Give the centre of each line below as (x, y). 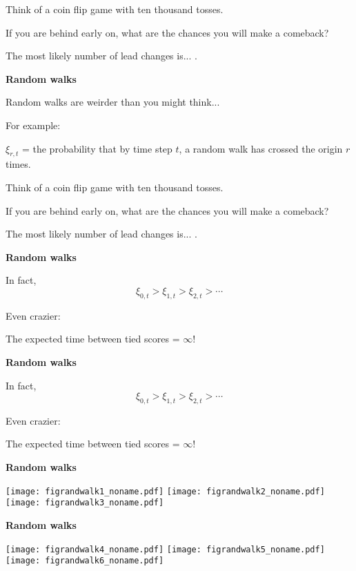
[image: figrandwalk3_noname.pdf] (85, 503)
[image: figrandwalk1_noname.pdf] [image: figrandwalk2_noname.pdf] (165, 491)
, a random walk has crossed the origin (261, 148)
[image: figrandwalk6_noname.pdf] (85, 561)
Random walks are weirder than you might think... (113, 102)
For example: (33, 125)
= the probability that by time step (97, 148)
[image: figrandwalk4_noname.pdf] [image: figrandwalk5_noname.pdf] (165, 549)
